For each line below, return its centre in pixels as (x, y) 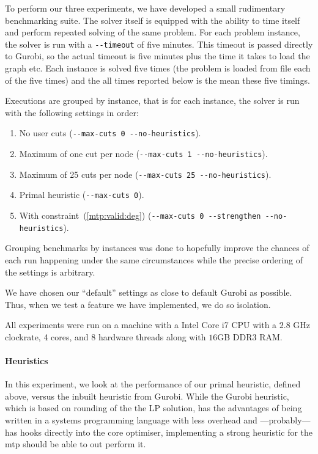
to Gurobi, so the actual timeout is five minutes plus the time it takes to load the (157, 56)
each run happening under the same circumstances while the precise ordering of (154, 259)
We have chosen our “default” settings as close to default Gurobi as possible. (149, 292)
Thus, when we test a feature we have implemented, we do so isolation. (138, 304)
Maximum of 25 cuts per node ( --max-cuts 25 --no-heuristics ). (145, 174)
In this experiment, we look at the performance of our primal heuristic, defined (153, 384)
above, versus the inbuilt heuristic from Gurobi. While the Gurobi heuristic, (147, 396)
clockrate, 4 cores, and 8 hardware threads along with (105, 336)
